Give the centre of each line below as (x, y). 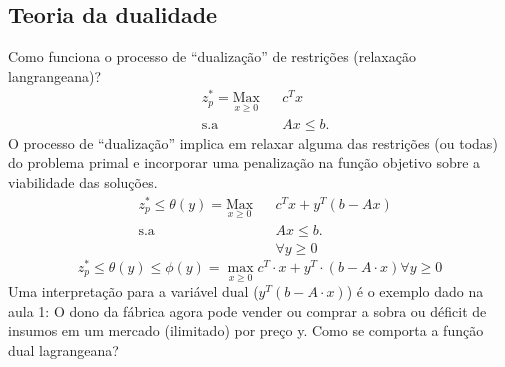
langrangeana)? (55, 75)
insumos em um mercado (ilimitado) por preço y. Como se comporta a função (246, 330)
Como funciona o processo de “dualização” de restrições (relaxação (212, 56)
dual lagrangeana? (63, 350)
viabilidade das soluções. (83, 181)
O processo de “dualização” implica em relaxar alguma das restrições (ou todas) (253, 142)
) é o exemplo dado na (415, 291)
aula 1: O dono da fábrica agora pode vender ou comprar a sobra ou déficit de (247, 310)
